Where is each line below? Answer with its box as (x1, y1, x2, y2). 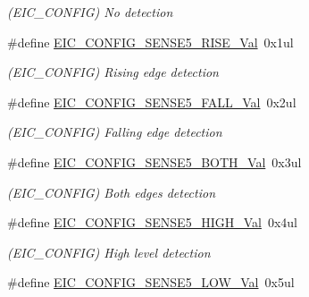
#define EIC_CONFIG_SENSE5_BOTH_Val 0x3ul (7, 152, 302, 171)
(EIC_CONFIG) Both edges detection (7, 182, 216, 201)
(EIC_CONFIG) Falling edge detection (7, 123, 222, 141)
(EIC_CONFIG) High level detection (7, 242, 211, 261)
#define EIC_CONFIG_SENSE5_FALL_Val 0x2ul (7, 92, 296, 111)
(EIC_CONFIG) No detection (7, 3, 173, 21)
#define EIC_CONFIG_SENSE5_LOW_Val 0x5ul (7, 273, 295, 292)
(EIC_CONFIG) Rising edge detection (7, 63, 219, 81)
